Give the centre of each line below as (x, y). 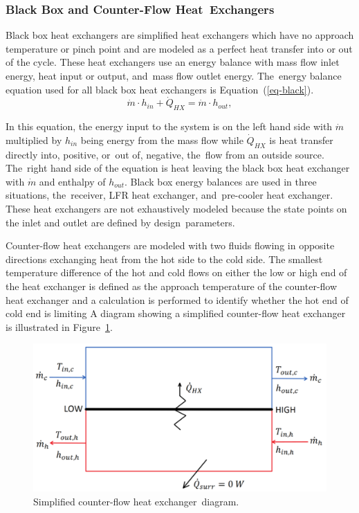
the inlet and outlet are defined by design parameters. (120, 222)
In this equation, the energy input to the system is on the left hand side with (169, 126)
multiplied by (34, 139)
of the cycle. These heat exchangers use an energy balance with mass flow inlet (173, 62)
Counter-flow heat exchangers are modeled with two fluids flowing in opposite (170, 245)
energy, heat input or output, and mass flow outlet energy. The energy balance (174, 75)
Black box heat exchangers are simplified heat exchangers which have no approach (180, 35)
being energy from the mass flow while (162, 139)
